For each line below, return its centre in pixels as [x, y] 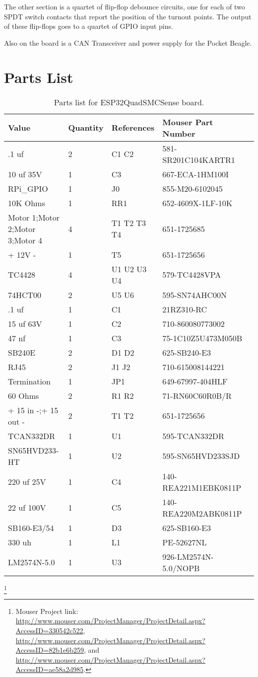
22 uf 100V [27, 507]
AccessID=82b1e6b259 [50, 650]
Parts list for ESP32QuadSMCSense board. [129, 102]
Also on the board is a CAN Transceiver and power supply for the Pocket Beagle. [128, 42]
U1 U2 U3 [129, 269]
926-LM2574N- [188, 556]
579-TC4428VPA [192, 274]
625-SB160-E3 [187, 527]
